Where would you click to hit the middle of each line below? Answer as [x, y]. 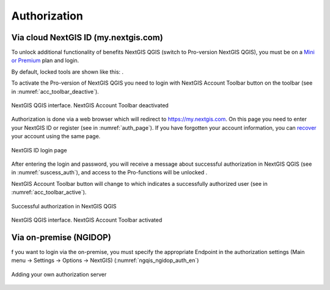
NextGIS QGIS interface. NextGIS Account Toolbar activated [87, 220]
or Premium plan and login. [45, 60]
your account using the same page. [56, 136]
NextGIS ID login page [39, 150]
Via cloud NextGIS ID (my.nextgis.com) [87, 37]
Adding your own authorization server [59, 274]
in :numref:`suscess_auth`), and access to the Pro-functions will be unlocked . [109, 172]
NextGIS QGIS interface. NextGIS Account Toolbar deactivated [90, 105]
